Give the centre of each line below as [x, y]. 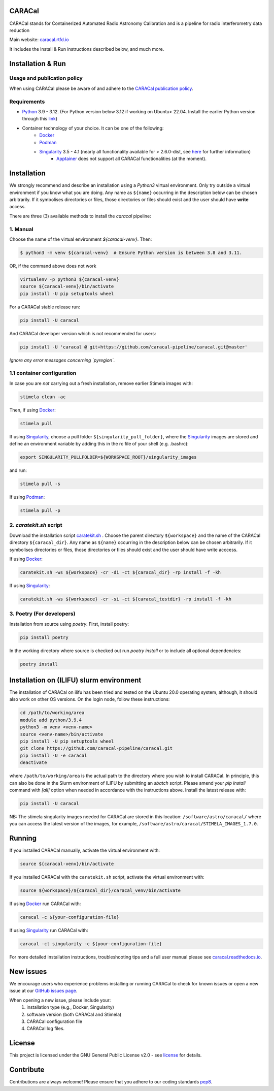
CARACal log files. [46, 1029]
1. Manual [21, 229]
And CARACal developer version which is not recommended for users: [83, 333]
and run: [18, 470]
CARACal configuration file [55, 1021]
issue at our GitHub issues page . [43, 991]
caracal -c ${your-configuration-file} [70, 917]
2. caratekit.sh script [36, 525]
